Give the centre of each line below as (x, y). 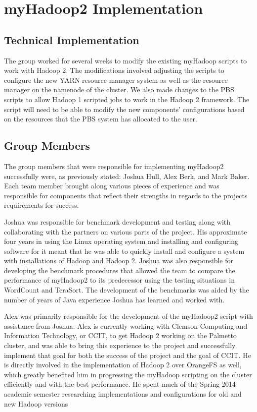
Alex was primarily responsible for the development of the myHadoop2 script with (128, 316)
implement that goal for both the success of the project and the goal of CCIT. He (128, 355)
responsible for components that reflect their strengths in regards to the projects (126, 195)
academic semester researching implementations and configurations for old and (123, 394)
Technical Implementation (72, 39)
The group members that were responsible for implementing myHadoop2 (114, 166)
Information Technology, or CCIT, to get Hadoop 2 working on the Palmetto (120, 335)
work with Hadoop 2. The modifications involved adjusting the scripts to (114, 70)
